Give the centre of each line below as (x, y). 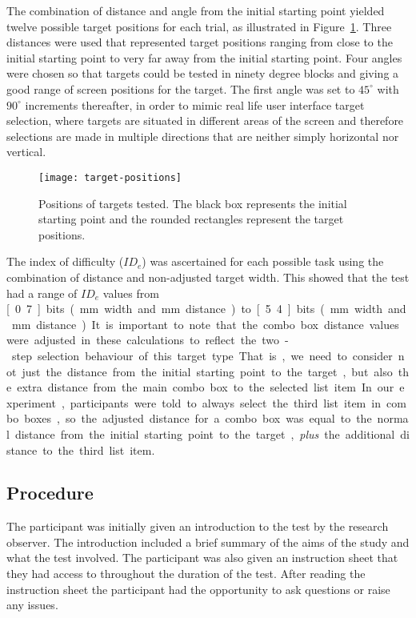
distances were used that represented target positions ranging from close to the (200, 42)
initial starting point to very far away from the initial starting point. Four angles (204, 57)
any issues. (32, 605)
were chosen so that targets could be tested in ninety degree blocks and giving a (203, 73)
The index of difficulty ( (65, 261)
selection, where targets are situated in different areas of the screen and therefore (205, 120)
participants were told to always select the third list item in (225, 402)
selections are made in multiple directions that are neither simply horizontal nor (203, 136)
